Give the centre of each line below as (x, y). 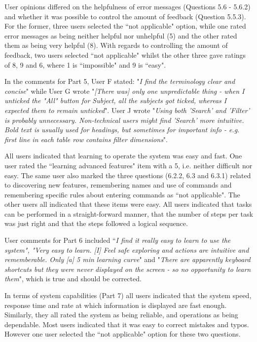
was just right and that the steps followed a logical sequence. (96, 223)
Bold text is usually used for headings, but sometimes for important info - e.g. (122, 130)
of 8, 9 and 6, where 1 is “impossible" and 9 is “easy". (85, 64)
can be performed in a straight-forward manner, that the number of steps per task (129, 213)
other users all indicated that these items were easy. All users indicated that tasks (128, 204)
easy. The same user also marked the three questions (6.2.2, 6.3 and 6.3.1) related (128, 175)
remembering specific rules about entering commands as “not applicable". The (122, 194)
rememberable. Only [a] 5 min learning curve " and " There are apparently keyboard (128, 259)
